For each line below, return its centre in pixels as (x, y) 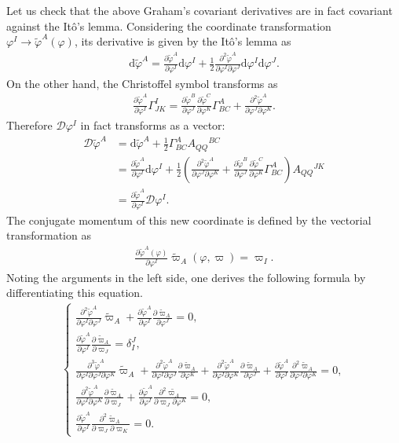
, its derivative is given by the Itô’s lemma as (183, 41)
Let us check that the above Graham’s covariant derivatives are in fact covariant (199, 10)
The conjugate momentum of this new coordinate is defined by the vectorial (189, 220)
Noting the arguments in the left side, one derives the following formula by (186, 277)
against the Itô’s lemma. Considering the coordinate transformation (169, 26)
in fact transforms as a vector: (153, 124)
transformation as (49, 235)
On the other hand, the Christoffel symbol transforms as (142, 83)
